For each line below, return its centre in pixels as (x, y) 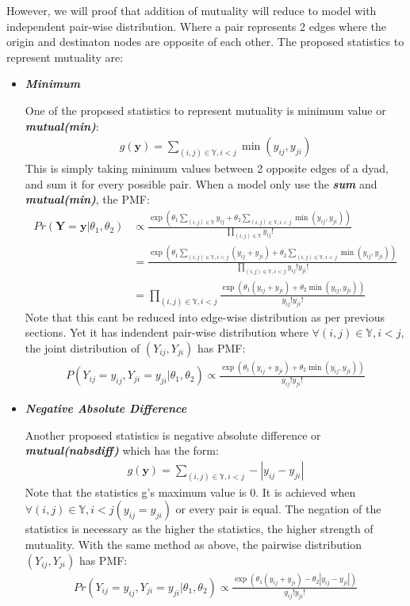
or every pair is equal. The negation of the (278, 509)
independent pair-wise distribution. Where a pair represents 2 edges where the (196, 26)
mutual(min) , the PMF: (87, 199)
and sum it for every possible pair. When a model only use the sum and (201, 183)
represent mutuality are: (65, 57)
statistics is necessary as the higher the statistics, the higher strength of (199, 529)
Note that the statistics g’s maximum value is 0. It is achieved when (190, 492)
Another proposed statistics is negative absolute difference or (173, 434)
